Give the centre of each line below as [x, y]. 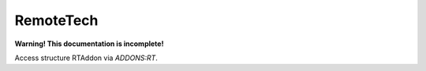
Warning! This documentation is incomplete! [89, 44]
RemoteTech [56, 20]
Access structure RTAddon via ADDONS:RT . [86, 58]
